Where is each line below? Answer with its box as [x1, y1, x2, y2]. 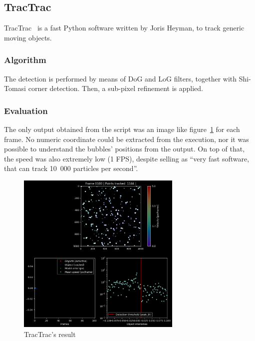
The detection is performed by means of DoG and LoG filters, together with [4, 73, 237, 83]
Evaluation [4, 104, 48, 116]
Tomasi [4, 83, 26, 93]
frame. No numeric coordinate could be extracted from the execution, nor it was [4, 133, 249, 144]
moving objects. [4, 32, 52, 42]
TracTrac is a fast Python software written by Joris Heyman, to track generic [4, 22, 245, 33]
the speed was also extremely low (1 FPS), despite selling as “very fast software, [4, 153, 250, 163]
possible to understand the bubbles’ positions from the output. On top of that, [4, 143, 245, 154]
